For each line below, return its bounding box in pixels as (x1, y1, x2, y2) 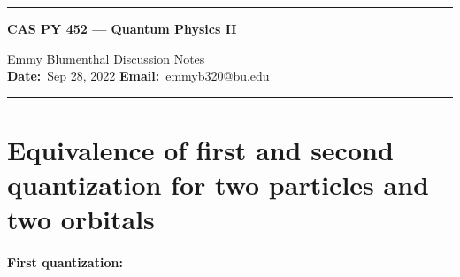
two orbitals (7, 201, 155, 237)
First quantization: (7, 253, 123, 272)
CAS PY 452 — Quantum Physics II (7, 19, 237, 37)
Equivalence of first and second (7, 131, 394, 167)
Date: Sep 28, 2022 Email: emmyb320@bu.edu (7, 66, 270, 85)
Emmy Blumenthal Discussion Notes (7, 49, 205, 67)
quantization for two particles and (7, 166, 429, 203)
